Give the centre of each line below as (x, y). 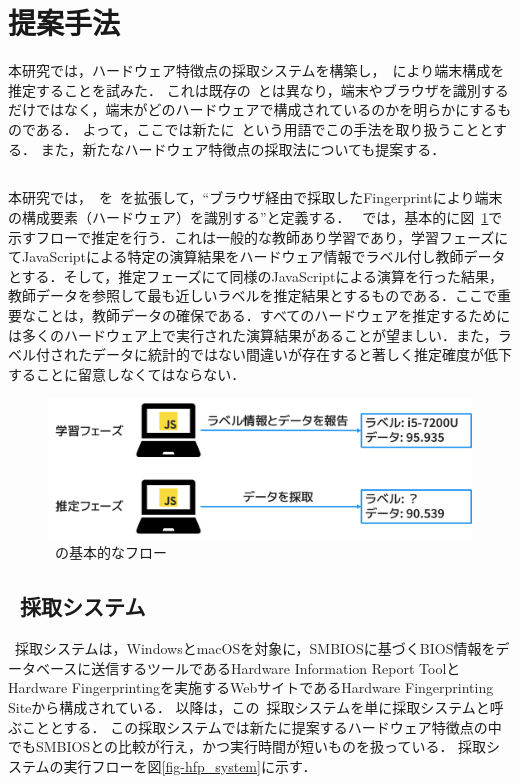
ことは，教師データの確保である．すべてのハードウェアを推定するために (273, 315)
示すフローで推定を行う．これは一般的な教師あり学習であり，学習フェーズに (258, 236)
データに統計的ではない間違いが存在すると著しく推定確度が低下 (301, 354)
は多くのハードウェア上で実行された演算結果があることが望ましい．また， (253, 334)
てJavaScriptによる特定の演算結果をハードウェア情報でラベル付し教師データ (257, 256)
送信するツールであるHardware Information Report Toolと (276, 667)
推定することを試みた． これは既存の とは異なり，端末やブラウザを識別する (258, 89)
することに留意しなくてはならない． (127, 373)
